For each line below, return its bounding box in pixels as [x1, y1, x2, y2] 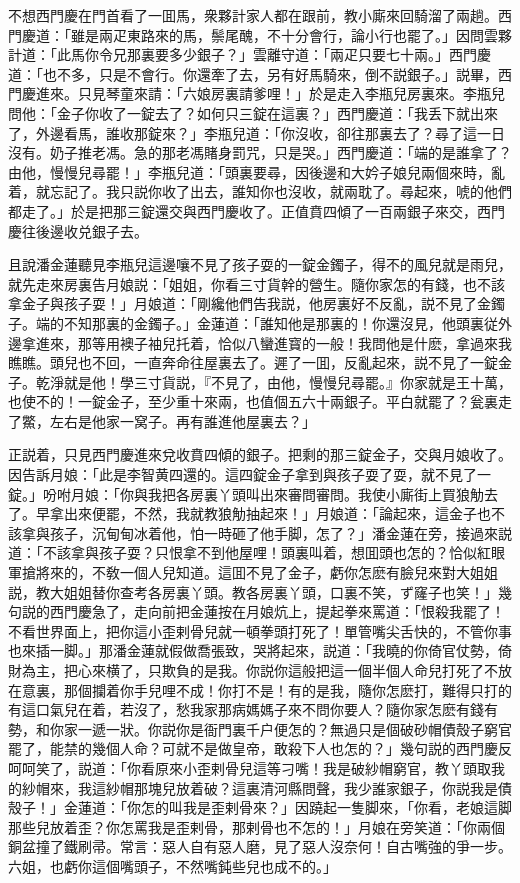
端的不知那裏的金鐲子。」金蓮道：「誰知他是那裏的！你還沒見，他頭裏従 [35, 312, 498, 333]
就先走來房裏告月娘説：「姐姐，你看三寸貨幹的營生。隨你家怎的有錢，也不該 [8, 273, 505, 294]
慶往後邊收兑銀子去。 [8, 220, 148, 241]
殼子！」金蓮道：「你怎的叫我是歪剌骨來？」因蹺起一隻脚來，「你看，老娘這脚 [8, 797, 512, 818]
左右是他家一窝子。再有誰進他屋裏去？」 [49, 410, 316, 431]
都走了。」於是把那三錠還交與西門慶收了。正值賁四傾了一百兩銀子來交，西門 [8, 200, 505, 221]
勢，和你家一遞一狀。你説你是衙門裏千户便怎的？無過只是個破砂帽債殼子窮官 [8, 718, 512, 739]
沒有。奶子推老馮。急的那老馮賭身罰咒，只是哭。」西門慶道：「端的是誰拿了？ [8, 142, 512, 163]
